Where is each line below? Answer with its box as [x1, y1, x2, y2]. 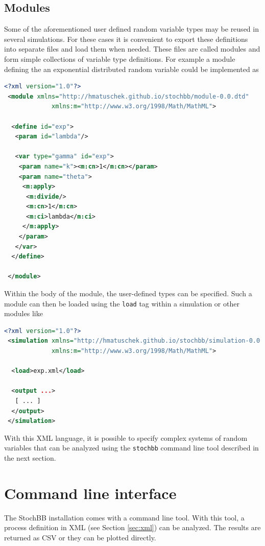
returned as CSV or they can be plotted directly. [4, 532, 156, 542]
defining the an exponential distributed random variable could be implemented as [4, 63, 259, 74]
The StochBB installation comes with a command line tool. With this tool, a [4, 512, 245, 523]
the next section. [4, 453, 56, 463]
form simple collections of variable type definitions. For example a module [4, 53, 235, 64]
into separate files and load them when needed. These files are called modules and [4, 43, 260, 54]
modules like [4, 308, 43, 319]
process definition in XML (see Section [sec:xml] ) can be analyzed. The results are [4, 522, 261, 533]
